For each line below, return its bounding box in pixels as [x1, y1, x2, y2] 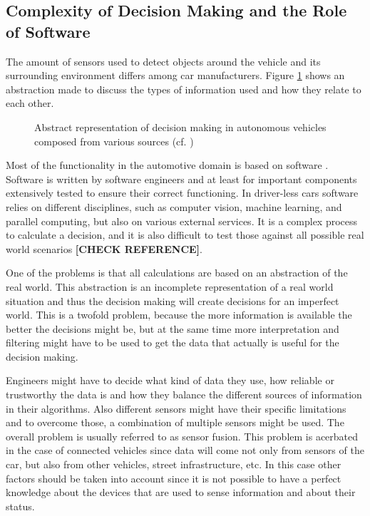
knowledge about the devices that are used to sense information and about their [6, 485, 356, 500]
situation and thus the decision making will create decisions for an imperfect [6, 293, 339, 308]
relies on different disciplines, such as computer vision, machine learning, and [6, 199, 342, 214]
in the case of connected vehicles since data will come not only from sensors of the [6, 443, 364, 458]
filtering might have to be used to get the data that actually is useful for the [6, 335, 339, 350]
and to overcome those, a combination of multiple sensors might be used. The [6, 415, 344, 430]
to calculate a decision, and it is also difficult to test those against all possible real [6, 227, 364, 242]
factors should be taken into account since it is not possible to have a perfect [6, 470, 341, 485]
